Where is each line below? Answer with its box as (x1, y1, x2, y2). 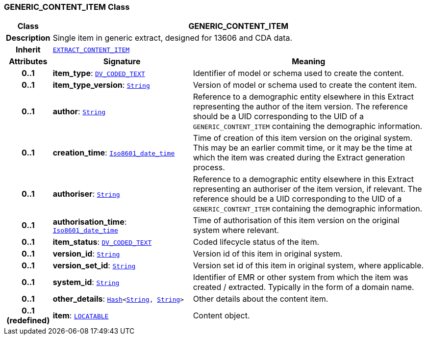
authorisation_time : (52, 216, 127, 227)
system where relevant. (193, 225, 279, 235)
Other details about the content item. (193, 294, 328, 304)
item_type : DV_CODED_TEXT (52, 68, 145, 78)
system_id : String (52, 277, 120, 287)
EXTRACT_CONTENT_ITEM (52, 46, 130, 53)
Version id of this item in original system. (193, 249, 343, 259)
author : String (52, 106, 106, 117)
